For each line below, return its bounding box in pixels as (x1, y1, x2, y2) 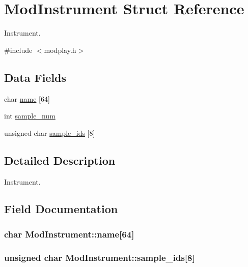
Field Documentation (4, 201, 118, 217)
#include (4, 44, 33, 55)
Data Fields (4, 69, 67, 85)
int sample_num (4, 110, 56, 121)
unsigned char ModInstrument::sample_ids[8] (4, 251, 195, 263)
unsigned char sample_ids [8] (4, 127, 95, 138)
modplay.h (44, 44, 76, 55)
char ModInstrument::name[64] (4, 227, 134, 240)
